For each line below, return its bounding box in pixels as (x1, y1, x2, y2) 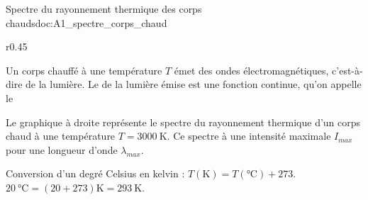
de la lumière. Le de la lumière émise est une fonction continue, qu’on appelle (26, 77, 362, 91)
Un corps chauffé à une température (6, 62, 162, 77)
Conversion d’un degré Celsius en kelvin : (6, 166, 185, 181)
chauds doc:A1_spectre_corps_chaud (6, 15, 167, 30)
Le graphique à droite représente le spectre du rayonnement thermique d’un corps (6, 114, 361, 129)
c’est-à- (332, 62, 363, 77)
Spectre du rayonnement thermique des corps (6, 1, 202, 16)
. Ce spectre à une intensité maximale (167, 128, 331, 143)
